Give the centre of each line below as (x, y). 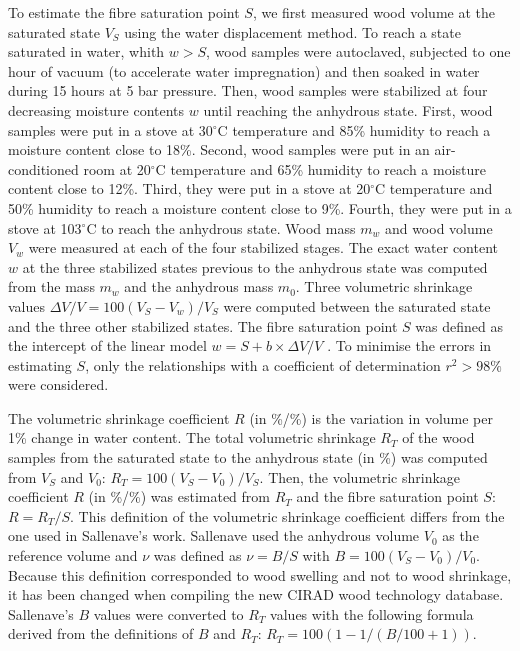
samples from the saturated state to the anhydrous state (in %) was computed (248, 457)
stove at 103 (45, 227)
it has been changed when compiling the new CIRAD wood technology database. (256, 594)
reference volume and (73, 555)
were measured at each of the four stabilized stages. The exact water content (263, 247)
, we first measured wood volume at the (373, 12)
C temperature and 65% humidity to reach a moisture (320, 168)
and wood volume (438, 227)
